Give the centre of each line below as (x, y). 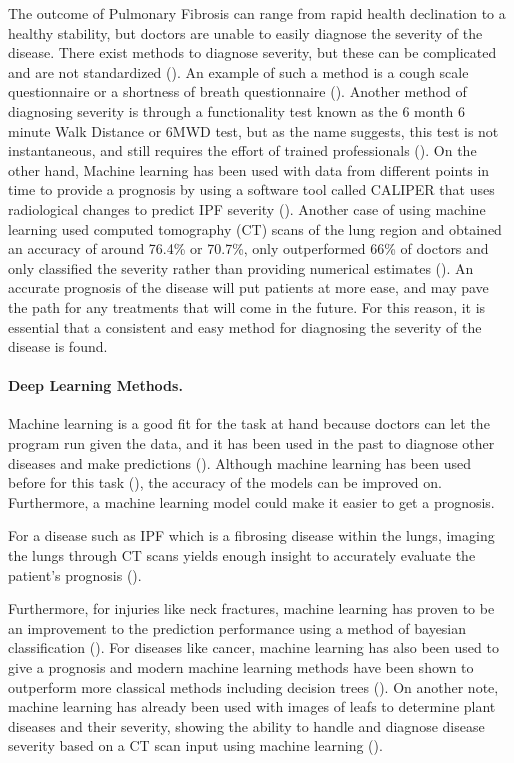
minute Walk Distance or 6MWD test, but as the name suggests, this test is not (253, 130)
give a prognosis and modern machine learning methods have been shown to (241, 667)
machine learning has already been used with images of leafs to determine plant (252, 706)
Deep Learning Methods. (95, 385)
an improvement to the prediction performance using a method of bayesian (237, 627)
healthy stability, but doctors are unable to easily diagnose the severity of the (245, 32)
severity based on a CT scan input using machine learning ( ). (195, 745)
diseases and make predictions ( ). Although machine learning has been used (239, 462)
